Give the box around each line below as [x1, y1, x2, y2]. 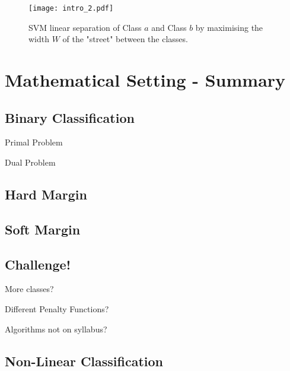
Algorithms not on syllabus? [5, 322, 107, 335]
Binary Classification [5, 108, 135, 126]
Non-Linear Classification [5, 351, 164, 370]
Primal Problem [5, 136, 63, 148]
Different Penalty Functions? [5, 302, 109, 315]
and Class [151, 21, 187, 33]
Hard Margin [5, 185, 87, 203]
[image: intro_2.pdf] [28, 4, 114, 12]
